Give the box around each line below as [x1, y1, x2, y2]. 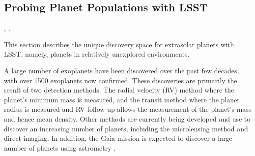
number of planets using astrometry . [4, 142, 116, 153]
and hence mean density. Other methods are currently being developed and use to [4, 113, 251, 124]
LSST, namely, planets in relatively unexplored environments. [4, 49, 190, 59]
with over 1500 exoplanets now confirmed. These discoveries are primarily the [4, 75, 237, 85]
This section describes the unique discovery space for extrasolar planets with [4, 39, 234, 49]
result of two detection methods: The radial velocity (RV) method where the [4, 85, 234, 95]
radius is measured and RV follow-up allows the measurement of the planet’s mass [4, 104, 252, 114]
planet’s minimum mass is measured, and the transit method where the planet [4, 94, 240, 104]
